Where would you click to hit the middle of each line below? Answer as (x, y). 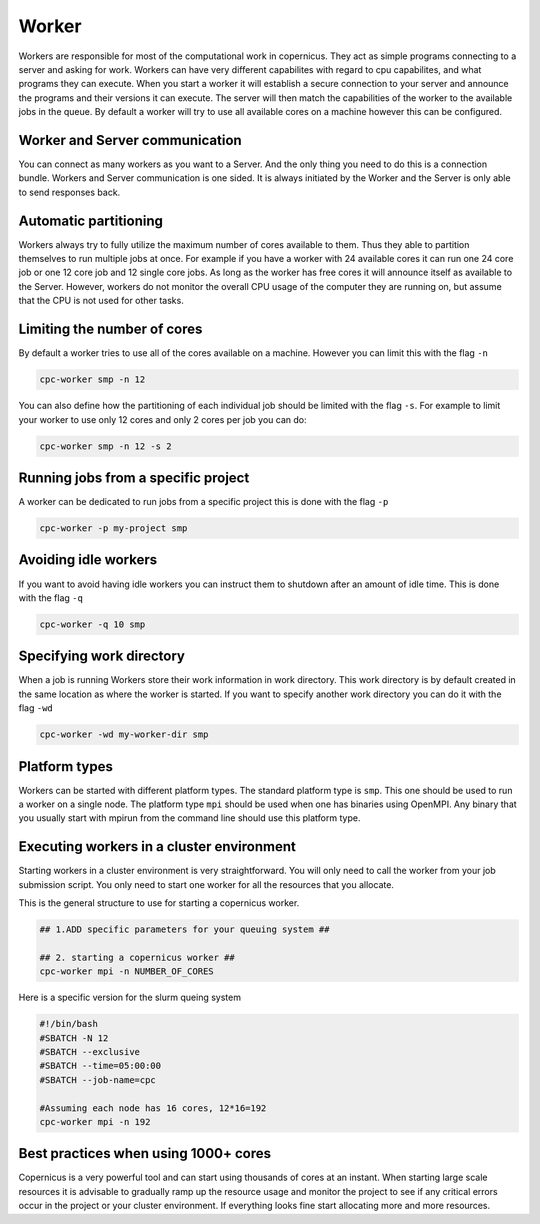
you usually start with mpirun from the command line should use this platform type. (189, 818)
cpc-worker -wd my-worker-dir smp (124, 734)
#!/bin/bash (69, 1024)
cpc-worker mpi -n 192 (95, 1121)
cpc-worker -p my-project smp (113, 528)
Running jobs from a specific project (134, 477)
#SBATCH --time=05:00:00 (100, 1066)
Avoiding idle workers (88, 560)
